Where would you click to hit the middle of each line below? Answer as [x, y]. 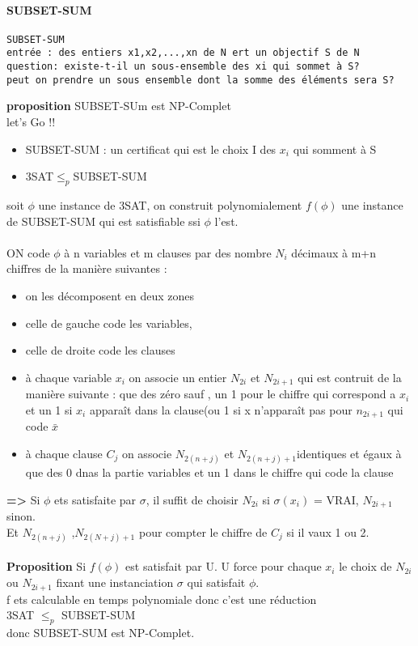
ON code [28, 252]
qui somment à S [335, 149]
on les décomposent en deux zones [110, 295]
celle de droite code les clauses [100, 350]
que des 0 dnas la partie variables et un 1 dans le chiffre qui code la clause [209, 472]
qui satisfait [216, 582]
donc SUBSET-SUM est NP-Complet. [101, 632]
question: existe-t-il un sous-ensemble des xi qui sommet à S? [183, 67]
